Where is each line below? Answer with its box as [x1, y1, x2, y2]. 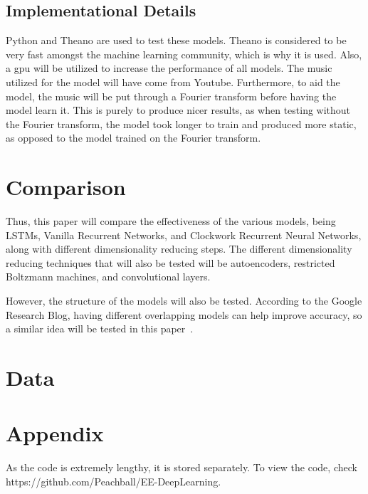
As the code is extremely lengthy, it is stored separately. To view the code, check [6, 460, 357, 475]
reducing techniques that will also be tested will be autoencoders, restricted [6, 255, 335, 270]
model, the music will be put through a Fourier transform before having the [6, 88, 337, 103]
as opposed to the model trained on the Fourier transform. [6, 130, 261, 145]
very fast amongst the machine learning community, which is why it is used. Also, [6, 46, 362, 61]
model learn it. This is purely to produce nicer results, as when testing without [6, 103, 351, 117]
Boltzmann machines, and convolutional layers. [6, 269, 211, 284]
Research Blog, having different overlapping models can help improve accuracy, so [6, 307, 362, 322]
